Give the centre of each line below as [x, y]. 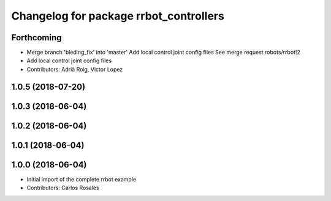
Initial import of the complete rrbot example [82, 179]
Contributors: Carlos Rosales [63, 188]
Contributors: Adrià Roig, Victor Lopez [75, 69]
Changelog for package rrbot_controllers [118, 16]
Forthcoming [36, 38]
